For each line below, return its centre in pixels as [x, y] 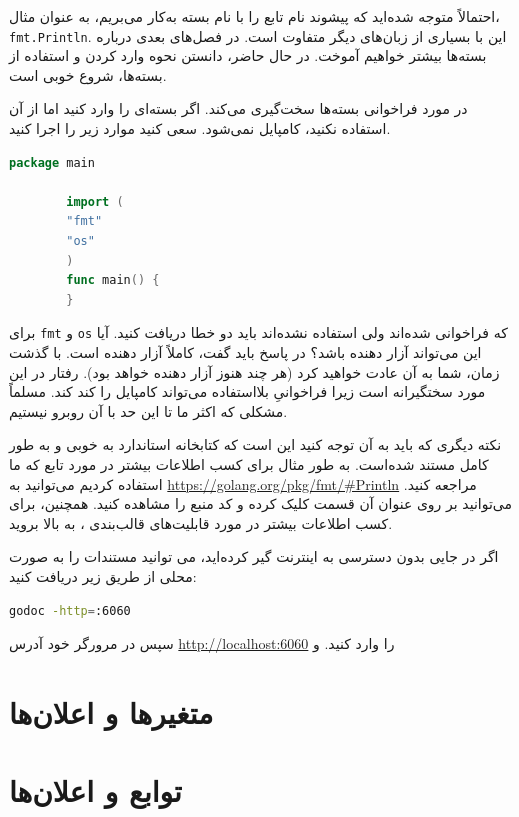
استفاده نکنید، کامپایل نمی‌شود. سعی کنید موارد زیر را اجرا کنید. [200, 128]
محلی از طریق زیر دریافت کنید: [103, 575]
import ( [95, 201]
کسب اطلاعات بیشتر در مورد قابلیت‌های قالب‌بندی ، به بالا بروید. [201, 522]
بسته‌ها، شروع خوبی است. [88, 74]
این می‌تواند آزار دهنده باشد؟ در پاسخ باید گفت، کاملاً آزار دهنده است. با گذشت [245, 352]
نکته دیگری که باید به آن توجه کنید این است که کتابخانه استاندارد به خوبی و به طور [255, 444]
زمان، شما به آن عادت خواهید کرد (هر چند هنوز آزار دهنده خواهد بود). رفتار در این [254, 371]
